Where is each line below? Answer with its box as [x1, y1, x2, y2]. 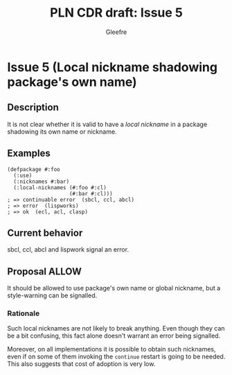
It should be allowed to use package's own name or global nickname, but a [7, 284, 221, 293]
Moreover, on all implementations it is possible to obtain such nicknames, [7, 345, 216, 354]
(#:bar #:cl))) [69, 190, 113, 197]
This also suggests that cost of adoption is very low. [7, 360, 156, 368]
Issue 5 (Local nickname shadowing [7, 59, 218, 75]
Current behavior [7, 227, 83, 238]
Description [7, 102, 59, 114]
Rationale [7, 308, 40, 318]
